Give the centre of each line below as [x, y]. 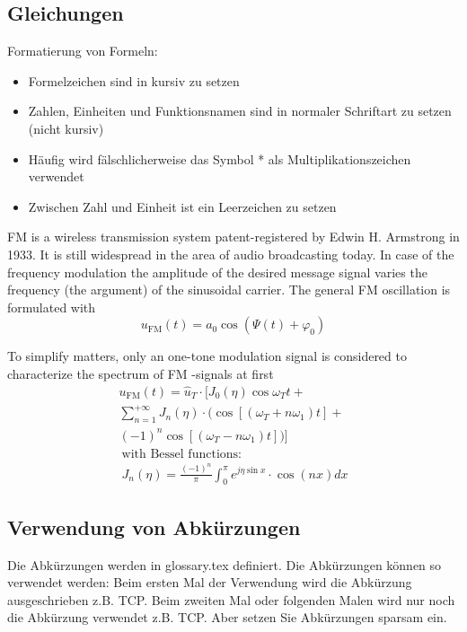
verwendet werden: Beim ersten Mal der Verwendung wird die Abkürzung [210, 582]
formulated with [52, 307]
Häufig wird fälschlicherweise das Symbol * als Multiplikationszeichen [220, 158]
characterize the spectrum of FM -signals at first [141, 373]
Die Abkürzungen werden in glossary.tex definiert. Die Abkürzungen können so [225, 564]
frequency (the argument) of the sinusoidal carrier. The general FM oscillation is [229, 290]
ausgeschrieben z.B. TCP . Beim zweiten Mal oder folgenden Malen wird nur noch [231, 599]
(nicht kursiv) [66, 128]
